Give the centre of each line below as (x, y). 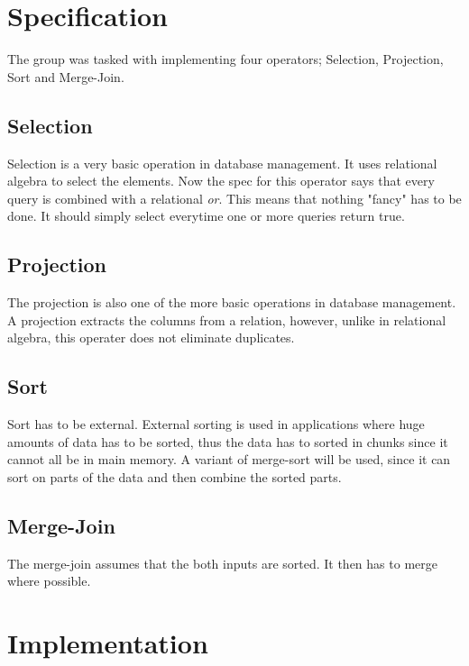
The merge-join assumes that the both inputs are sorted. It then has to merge (222, 563)
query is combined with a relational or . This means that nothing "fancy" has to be (234, 198)
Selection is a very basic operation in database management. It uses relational (222, 163)
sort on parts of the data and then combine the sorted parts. (175, 476)
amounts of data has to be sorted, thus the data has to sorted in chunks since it (228, 441)
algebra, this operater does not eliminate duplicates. (151, 338)
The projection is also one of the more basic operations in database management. (232, 302)
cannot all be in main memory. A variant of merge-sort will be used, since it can (229, 459)
